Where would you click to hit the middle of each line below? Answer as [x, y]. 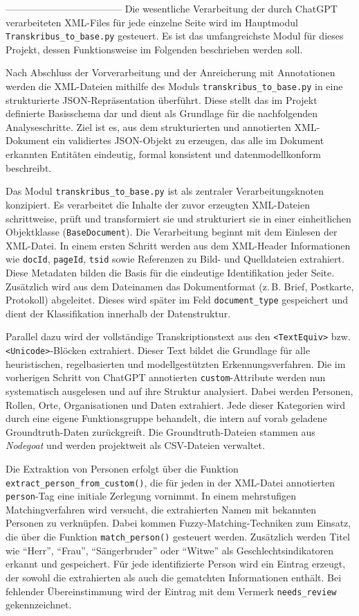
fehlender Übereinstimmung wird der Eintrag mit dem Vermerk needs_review [171, 591]
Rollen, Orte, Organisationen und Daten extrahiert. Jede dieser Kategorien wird [176, 404]
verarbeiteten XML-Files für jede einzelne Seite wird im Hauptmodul [152, 22]
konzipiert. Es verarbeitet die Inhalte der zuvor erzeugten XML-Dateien [158, 204]
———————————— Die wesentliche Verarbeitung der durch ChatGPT [172, 8]
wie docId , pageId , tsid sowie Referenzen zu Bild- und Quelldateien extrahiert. [175, 259]
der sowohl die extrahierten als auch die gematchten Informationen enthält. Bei [174, 577]
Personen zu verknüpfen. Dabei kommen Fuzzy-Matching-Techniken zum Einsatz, [178, 523]
